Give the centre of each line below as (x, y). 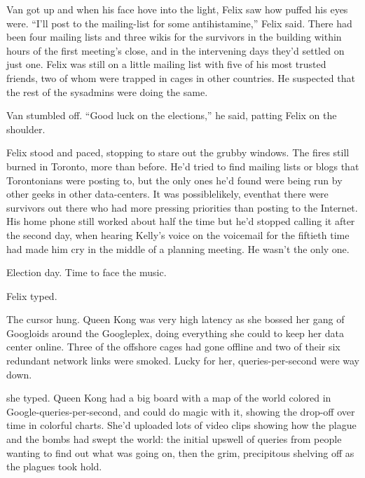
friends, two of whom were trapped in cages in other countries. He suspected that (181, 77)
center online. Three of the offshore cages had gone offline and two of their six (173, 347)
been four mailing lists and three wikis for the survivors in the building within (174, 37)
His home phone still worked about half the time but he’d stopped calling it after (181, 221)
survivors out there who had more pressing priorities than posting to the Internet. (182, 207)
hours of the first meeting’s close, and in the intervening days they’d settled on (175, 50)
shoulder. (26, 129)
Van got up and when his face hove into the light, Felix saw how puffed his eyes (177, 9)
